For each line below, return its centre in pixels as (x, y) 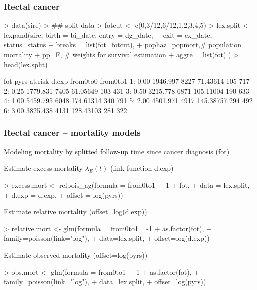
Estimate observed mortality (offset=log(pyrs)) (76, 254)
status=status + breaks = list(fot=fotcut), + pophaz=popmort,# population (123, 45)
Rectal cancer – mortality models (72, 133)
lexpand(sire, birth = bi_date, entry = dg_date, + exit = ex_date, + (112, 35)
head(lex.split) (26, 64)
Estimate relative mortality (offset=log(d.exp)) (76, 211)
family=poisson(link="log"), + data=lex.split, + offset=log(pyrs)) (105, 281)
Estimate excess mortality (43, 168)
